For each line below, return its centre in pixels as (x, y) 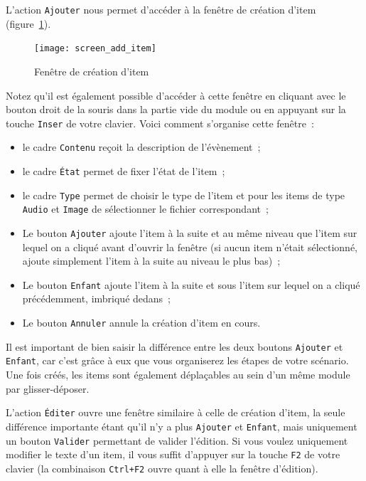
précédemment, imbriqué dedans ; (97, 298)
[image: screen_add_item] (95, 49)
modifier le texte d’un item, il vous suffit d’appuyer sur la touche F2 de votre (173, 454)
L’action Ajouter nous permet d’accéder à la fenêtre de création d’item (161, 9)
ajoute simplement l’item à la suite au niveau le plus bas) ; (151, 261)
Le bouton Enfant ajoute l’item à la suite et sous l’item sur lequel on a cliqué (191, 284)
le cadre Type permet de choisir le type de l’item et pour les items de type (184, 195)
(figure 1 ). (28, 23)
